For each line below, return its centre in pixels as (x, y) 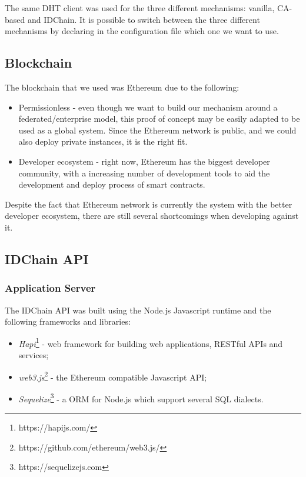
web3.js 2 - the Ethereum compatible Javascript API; (113, 376)
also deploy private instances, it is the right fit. (103, 141)
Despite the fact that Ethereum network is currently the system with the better (149, 204)
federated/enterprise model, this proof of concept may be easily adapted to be (159, 119)
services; (34, 354)
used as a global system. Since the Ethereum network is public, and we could (157, 130)
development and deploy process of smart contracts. (112, 184)
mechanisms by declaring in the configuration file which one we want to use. (142, 31)
